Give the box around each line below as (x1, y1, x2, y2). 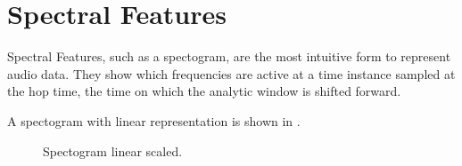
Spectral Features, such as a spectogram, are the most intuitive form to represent (7, 47, 451, 66)
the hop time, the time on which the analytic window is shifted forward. (7, 82, 401, 100)
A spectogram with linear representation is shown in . (7, 111, 301, 130)
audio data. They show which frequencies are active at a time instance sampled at (7, 64, 456, 83)
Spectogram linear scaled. (43, 141, 183, 160)
